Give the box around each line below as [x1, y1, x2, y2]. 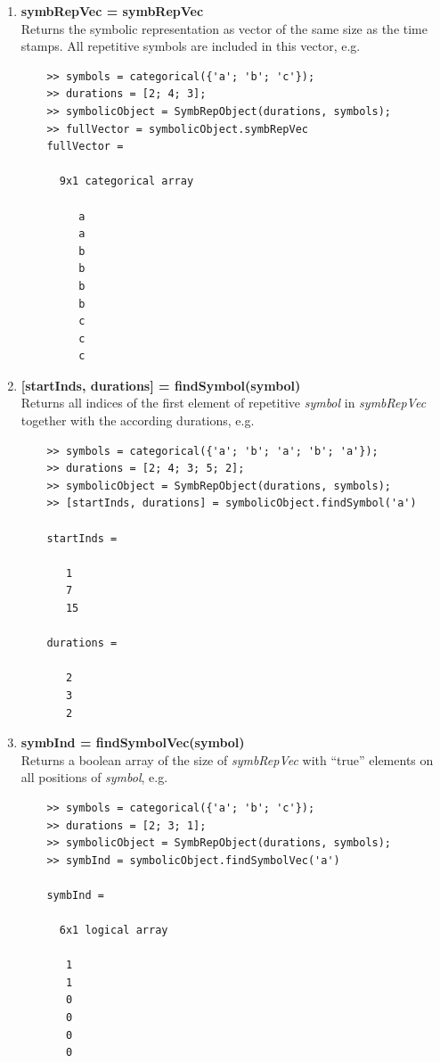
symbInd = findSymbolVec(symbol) [20, 733, 245, 752]
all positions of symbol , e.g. [20, 768, 168, 787]
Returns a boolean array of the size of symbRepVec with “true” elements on [20, 750, 434, 769]
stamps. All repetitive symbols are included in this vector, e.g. [20, 37, 361, 55]
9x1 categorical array [59, 175, 194, 188]
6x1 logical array [59, 924, 168, 937]
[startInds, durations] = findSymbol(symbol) [20, 375, 301, 394]
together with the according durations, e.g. [20, 411, 255, 430]
